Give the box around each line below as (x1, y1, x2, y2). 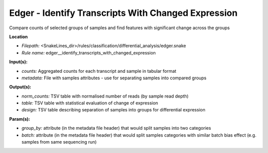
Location (9, 34, 28, 40)
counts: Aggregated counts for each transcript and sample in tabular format (21, 68, 177, 74)
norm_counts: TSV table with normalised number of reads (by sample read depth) (21, 93, 189, 99)
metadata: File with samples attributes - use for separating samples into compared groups (21, 75, 207, 81)
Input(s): (9, 59, 28, 65)
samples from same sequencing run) (21, 139, 97, 145)
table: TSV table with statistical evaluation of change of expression (21, 100, 158, 106)
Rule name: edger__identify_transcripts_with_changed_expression (21, 50, 156, 55)
